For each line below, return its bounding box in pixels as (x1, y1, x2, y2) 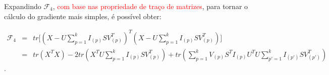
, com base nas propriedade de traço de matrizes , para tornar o (52, 1, 248, 11)
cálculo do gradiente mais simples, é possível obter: (4, 11, 161, 21)
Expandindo (4, 1, 41, 11)
